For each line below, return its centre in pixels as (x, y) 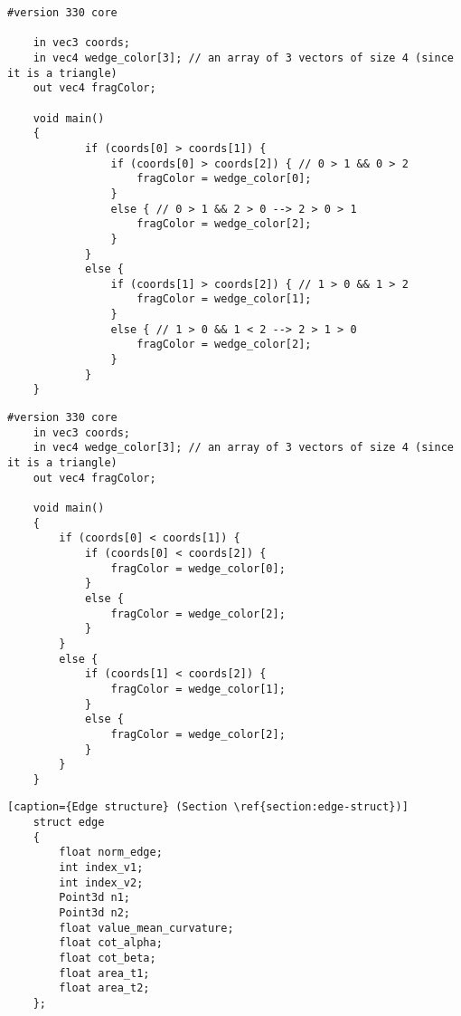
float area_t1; (104, 973)
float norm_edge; (111, 853)
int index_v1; (101, 868)
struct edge (69, 823)
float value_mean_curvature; (146, 928)
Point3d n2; (95, 913)
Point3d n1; (95, 898)
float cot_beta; (108, 958)
